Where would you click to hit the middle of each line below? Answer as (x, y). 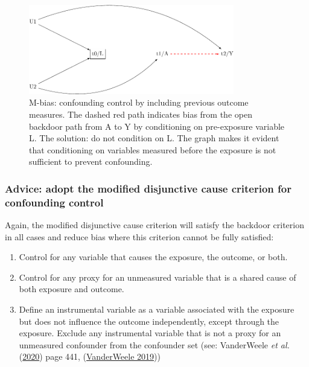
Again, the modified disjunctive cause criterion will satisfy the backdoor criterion (154, 225)
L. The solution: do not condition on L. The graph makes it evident (154, 138)
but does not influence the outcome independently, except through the (149, 321)
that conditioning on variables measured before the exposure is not (153, 149)
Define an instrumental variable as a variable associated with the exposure (157, 309)
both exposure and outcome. (72, 289)
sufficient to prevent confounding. (91, 161)
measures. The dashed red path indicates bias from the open (141, 114)
